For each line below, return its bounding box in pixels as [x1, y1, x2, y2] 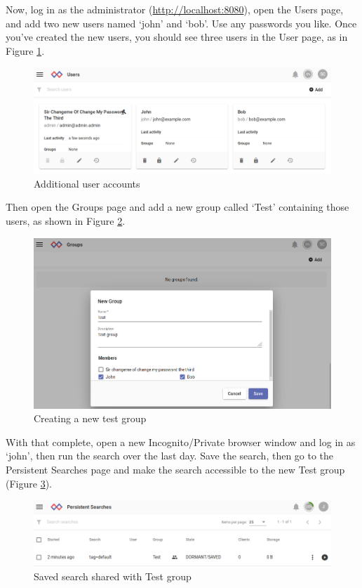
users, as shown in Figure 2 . [6, 214, 126, 228]
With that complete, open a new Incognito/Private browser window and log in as [6, 434, 356, 449]
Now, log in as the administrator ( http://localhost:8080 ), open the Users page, [6, 2, 344, 16]
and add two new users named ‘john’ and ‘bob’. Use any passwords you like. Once [6, 15, 357, 30]
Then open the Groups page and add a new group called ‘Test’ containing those [6, 200, 349, 214]
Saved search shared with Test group [34, 568, 192, 583]
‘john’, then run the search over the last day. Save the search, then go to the [6, 448, 334, 463]
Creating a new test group [34, 411, 147, 426]
